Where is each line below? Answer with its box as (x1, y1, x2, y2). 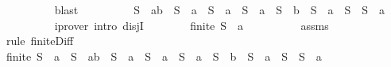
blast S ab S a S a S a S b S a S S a (54, 2, 385, 17)
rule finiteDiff (6, 32, 74, 49)
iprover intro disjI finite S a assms (54, 17, 329, 33)
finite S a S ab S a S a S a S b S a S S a (6, 47, 322, 64)
